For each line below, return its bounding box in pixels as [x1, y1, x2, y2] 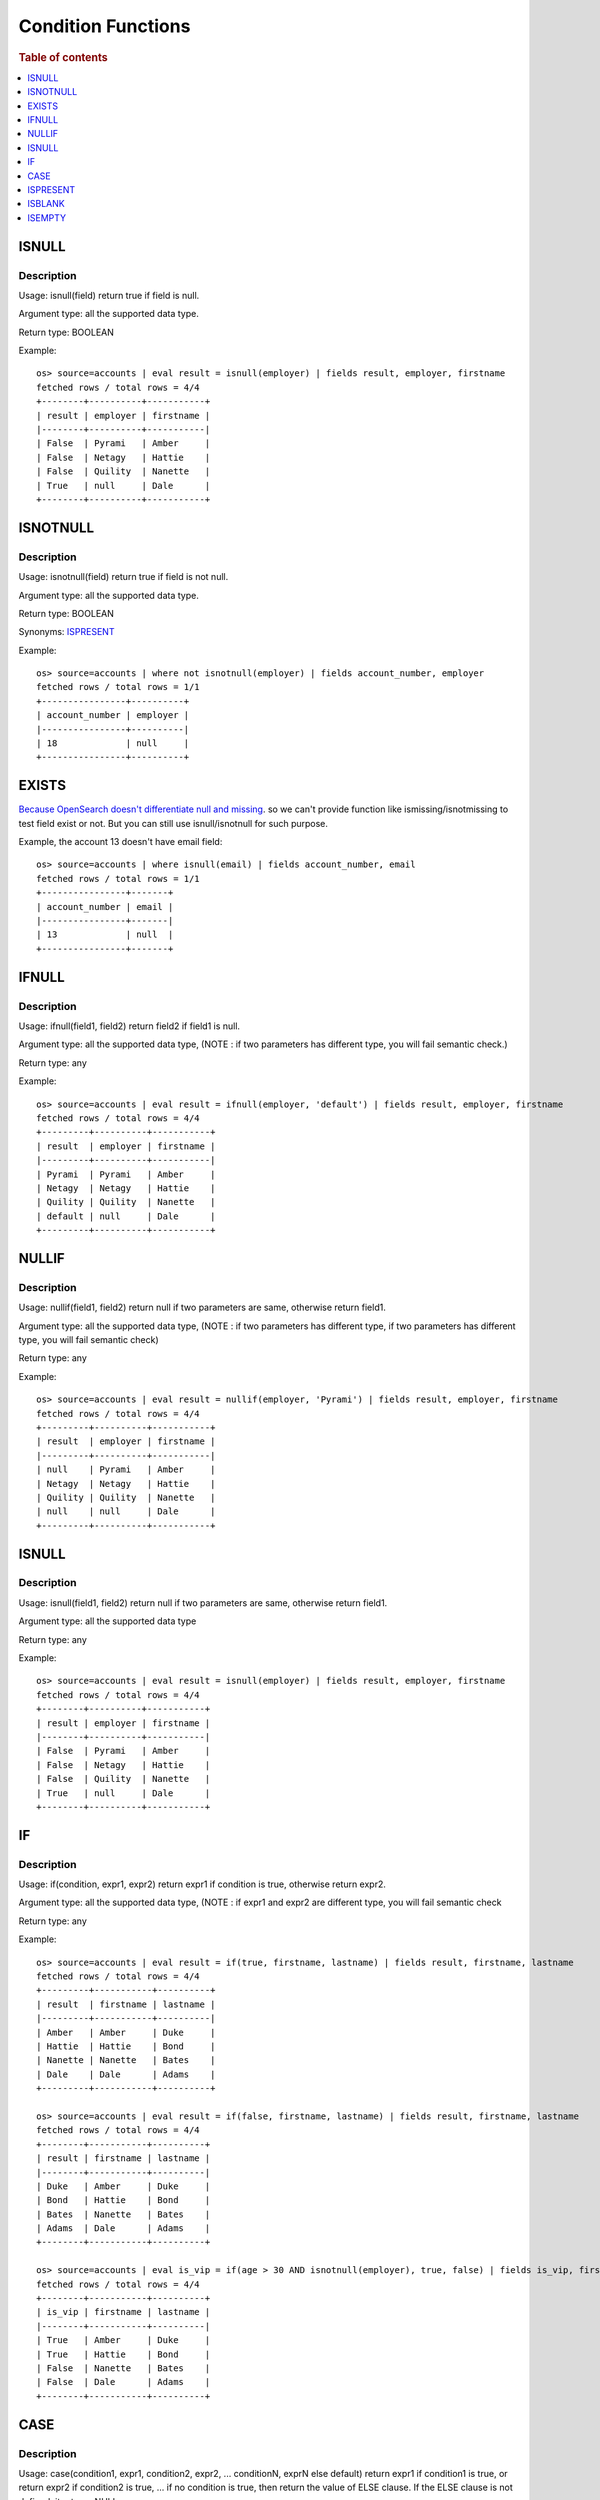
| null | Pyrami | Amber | [36, 1464, 216, 1475]
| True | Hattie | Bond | [36, 2348, 211, 2360]
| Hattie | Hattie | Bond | [36, 2040, 216, 2052]
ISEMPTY [27, 211, 67, 224]
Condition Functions [18, 15, 191, 37]
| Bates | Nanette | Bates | [36, 2208, 211, 2220]
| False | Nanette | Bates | [36, 2362, 211, 2374]
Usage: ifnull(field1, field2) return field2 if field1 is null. [18, 1020, 240, 1032]
